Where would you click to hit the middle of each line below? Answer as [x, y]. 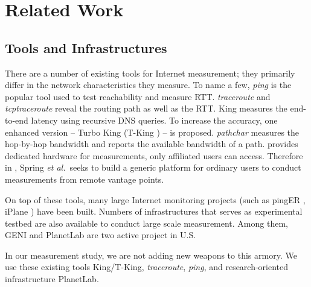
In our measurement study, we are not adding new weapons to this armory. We [151, 255]
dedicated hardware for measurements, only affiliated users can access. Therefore [154, 155]
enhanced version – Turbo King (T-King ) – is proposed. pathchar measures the [152, 132]
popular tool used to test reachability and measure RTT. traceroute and [138, 96]
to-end [17, 120]
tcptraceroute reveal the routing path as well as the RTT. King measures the [146, 108]
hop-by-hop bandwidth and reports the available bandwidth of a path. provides [152, 144]
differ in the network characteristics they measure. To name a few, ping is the [148, 85]
